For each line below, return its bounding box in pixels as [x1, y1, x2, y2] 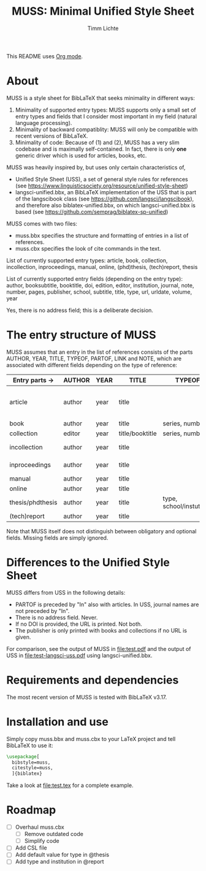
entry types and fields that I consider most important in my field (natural [15, 112, 197, 120]
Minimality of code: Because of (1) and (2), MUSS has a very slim [15, 139, 180, 146]
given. [15, 633, 31, 641]
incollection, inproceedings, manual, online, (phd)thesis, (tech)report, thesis [6, 263, 198, 270]
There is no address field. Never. [15, 614, 98, 621]
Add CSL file [15, 844, 47, 851]
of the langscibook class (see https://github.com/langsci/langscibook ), [15, 195, 194, 202]
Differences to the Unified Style [6, 556, 170, 569]
